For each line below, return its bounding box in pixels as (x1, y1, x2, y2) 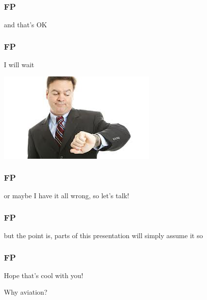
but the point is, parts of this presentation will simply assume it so (4, 230, 203, 241)
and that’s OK (4, 19, 47, 30)
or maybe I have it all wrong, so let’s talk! (4, 190, 129, 201)
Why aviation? (4, 286, 48, 297)
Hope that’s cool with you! (4, 270, 84, 281)
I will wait (4, 59, 34, 70)
